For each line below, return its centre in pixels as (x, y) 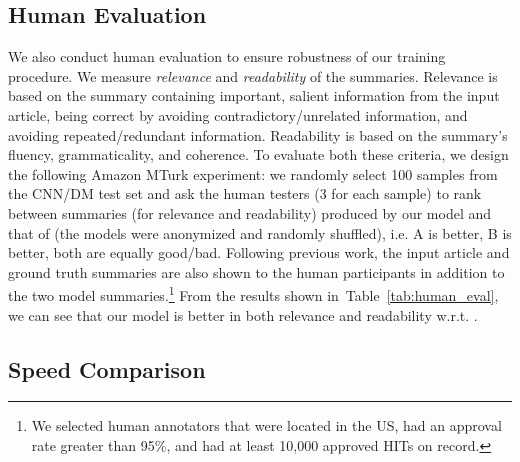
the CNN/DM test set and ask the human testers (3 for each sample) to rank (245, 193)
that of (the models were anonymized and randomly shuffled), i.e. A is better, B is (260, 232)
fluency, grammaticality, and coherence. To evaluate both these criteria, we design (258, 154)
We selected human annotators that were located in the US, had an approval (266, 425)
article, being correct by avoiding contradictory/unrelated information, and (238, 114)
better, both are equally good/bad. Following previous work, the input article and (259, 252)
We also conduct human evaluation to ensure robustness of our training (227, 56)
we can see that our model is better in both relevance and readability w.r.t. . (243, 314)
